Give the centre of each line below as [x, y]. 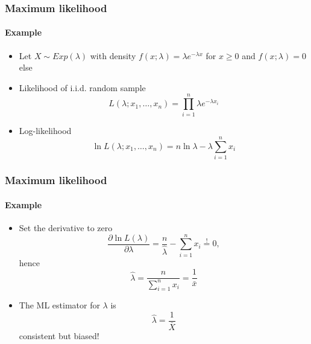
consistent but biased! [59, 336]
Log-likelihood [45, 130]
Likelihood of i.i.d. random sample [82, 87]
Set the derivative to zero [66, 227]
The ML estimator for [59, 305]
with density [113, 55]
